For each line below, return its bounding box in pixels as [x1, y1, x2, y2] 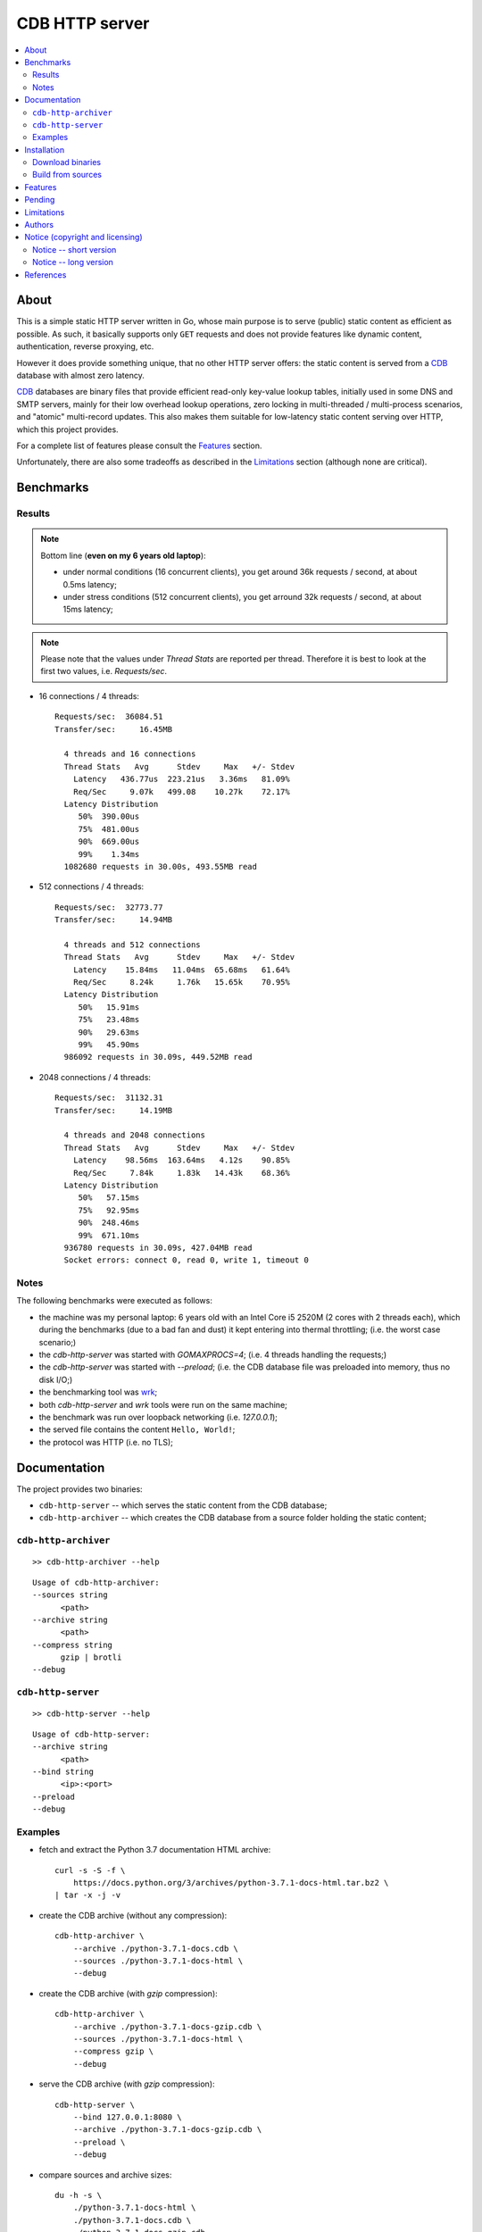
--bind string [32, 1767, 94, 1777]
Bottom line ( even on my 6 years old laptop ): [40, 550, 206, 561]
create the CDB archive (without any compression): [38, 1910, 228, 1920]
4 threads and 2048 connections [63, 1130, 205, 1140]
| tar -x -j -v [54, 1890, 121, 1901]
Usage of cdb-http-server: [32, 1728, 151, 1739]
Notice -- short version [32, 244, 117, 254]
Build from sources [32, 170, 103, 180]
